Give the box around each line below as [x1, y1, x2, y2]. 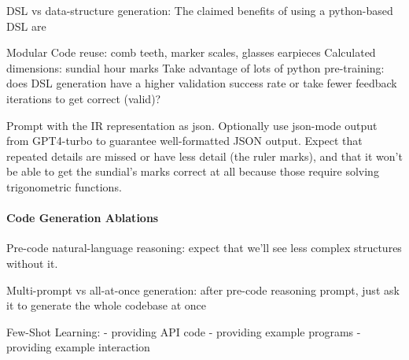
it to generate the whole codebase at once [6, 297, 207, 314]
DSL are [6, 17, 46, 34]
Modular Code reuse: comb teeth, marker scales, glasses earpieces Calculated [6, 44, 376, 61]
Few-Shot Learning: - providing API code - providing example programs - [6, 323, 361, 340]
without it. [6, 254, 58, 271]
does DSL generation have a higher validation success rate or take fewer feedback [6, 75, 397, 91]
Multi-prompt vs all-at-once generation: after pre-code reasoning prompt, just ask [6, 281, 400, 298]
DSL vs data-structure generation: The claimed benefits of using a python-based [6, 2, 393, 18]
